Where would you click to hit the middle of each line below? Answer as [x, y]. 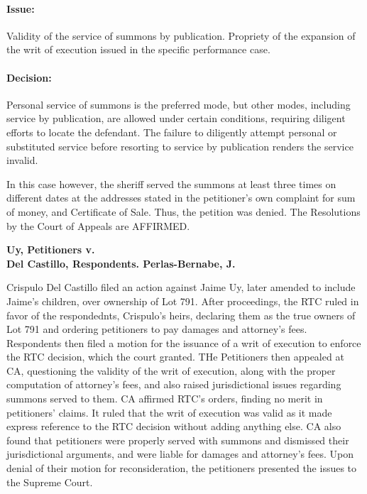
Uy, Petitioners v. [51, 249]
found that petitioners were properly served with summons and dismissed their [178, 440]
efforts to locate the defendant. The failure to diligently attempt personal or [172, 132]
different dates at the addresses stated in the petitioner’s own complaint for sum [181, 198]
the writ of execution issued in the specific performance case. [138, 49]
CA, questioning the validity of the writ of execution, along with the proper [171, 370]
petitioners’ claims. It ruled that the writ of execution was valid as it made [169, 412]
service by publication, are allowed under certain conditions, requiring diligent [176, 118]
